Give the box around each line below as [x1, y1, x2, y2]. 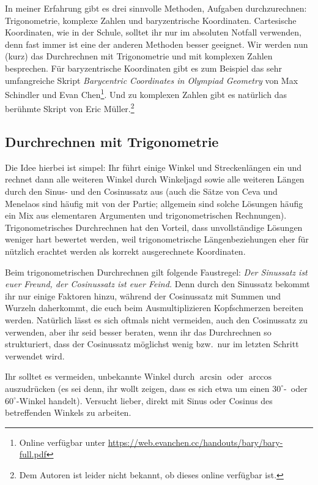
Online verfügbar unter [19, 435, 105, 448]
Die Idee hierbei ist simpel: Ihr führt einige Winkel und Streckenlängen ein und [5, 160, 302, 173]
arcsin [199, 373, 222, 382]
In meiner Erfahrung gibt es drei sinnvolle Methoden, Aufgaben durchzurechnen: [5, 2, 307, 14]
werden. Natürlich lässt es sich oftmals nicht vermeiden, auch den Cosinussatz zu [5, 313, 308, 326]
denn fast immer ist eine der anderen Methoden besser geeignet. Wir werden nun [5, 37, 308, 50]
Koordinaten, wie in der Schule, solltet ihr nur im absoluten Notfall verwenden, [5, 26, 301, 39]
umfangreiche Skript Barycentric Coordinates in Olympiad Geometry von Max [5, 73, 298, 86]
